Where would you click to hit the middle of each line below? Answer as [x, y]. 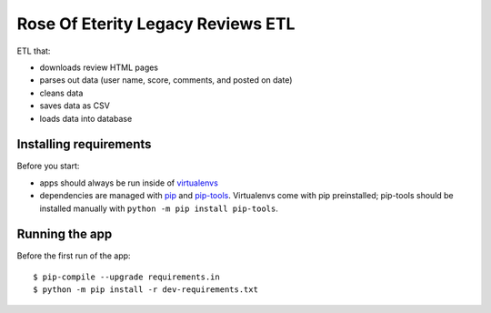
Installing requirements [84, 144]
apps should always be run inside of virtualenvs [129, 183]
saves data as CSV [75, 106]
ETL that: [34, 51]
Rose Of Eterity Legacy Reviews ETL [156, 24]
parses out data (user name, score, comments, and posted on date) [166, 80]
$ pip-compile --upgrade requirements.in [126, 277]
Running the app [65, 234]
